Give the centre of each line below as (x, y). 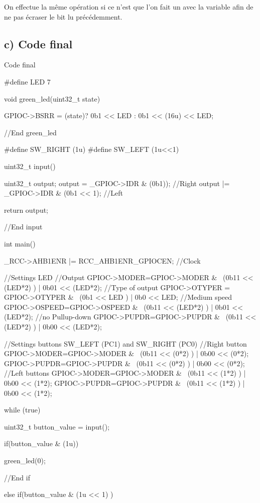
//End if (17, 477)
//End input (23, 227)
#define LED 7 (27, 81)
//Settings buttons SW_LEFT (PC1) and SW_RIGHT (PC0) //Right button (125, 343)
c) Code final (38, 44)
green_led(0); (25, 460)
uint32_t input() (30, 166)
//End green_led (30, 132)
